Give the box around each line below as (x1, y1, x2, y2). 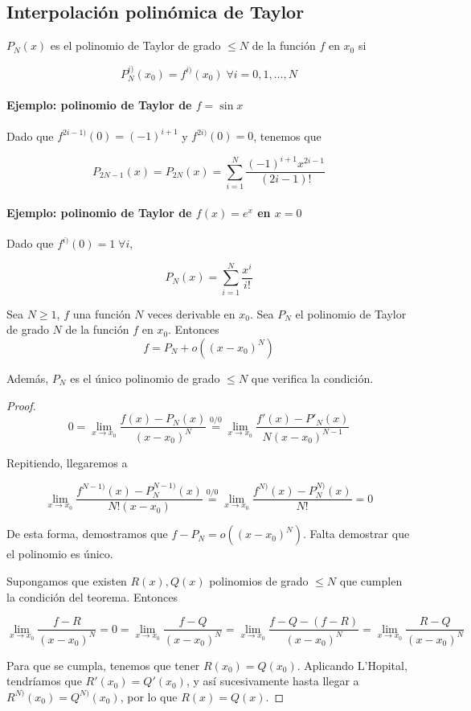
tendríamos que (6, 672, 82, 689)
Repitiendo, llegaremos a (6, 454, 128, 471)
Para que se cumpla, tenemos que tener (6, 656, 200, 673)
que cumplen (339, 572, 403, 589)
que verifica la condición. (251, 369, 374, 386)
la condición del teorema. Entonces (6, 588, 178, 605)
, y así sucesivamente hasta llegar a (186, 672, 359, 689)
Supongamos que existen (6, 572, 127, 589)
